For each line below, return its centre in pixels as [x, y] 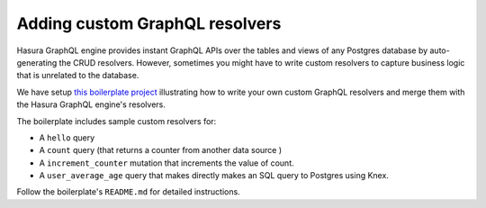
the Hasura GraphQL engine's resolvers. [91, 104]
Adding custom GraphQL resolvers [149, 23]
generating [37, 62]
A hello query [67, 137]
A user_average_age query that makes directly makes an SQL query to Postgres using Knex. [214, 176]
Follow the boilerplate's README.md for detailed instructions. [128, 192]
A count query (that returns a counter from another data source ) [161, 150]
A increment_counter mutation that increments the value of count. [166, 163]
